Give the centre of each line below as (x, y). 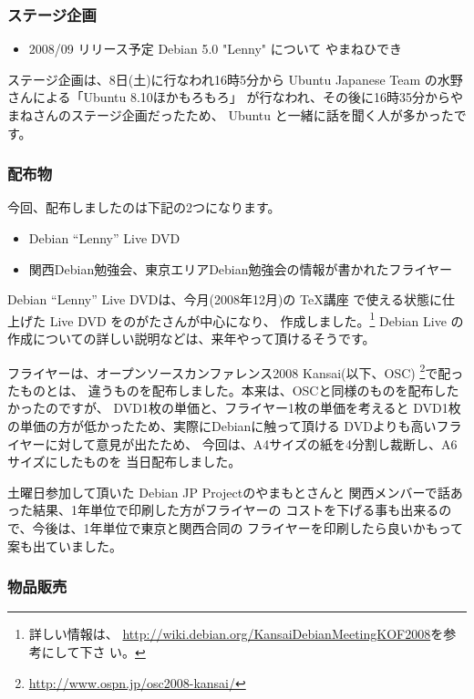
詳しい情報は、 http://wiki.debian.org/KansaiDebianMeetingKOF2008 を (236, 634)
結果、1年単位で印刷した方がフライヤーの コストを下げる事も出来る (236, 510)
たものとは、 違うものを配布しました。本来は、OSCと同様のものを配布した (233, 390)
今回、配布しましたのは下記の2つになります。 (144, 207)
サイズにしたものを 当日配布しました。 (124, 462)
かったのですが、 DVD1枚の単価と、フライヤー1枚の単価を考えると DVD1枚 (234, 408)
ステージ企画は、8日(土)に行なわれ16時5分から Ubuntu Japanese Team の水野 (235, 79)
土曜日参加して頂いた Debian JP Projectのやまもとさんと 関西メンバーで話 (229, 492)
